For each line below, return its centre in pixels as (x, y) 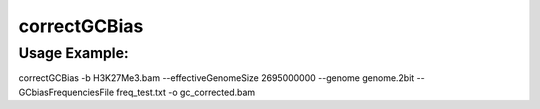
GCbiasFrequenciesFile (66, 92)
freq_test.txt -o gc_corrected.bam (186, 92)
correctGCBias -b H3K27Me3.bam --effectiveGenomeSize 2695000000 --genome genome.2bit (216, 78)
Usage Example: (73, 53)
